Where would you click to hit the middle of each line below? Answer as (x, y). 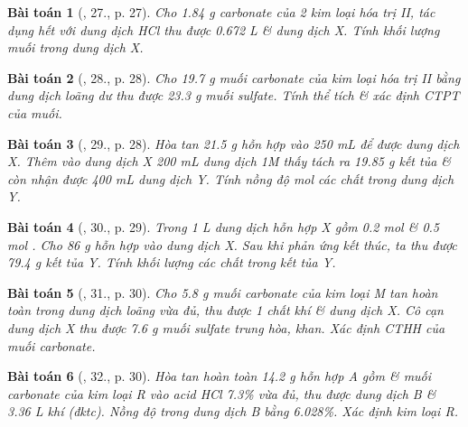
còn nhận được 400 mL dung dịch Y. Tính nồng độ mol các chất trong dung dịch (231, 178)
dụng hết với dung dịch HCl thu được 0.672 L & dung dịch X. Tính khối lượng (224, 29)
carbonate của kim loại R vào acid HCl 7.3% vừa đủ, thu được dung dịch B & (222, 393)
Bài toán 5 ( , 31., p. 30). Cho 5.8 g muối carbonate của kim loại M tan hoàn (223, 292)
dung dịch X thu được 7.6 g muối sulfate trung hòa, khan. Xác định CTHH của (226, 327)
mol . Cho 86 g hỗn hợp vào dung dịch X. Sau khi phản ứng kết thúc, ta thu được (232, 244)
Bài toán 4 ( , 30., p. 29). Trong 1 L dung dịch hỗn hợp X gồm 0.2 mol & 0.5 (224, 226)
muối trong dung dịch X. (75, 47)
